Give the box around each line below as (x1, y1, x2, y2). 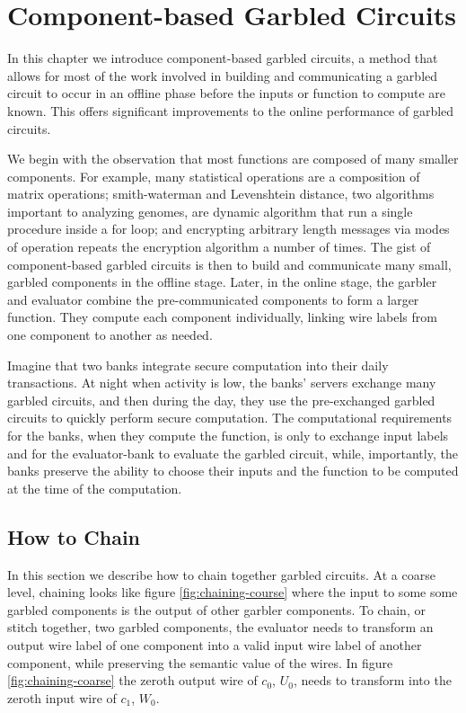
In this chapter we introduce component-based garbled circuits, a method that (7, 49, 438, 67)
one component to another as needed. (7, 325, 213, 344)
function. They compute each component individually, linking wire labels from (7, 307, 437, 326)
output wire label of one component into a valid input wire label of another (7, 635, 422, 654)
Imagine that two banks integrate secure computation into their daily (7, 355, 389, 374)
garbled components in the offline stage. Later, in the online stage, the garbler (7, 272, 437, 291)
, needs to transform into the (293, 671, 452, 690)
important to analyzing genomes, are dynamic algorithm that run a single (7, 201, 413, 220)
